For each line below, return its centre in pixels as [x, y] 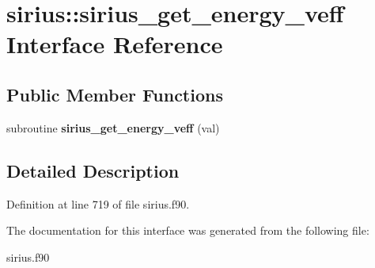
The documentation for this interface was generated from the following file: [188, 230]
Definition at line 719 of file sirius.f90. [98, 203]
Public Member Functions [115, 94]
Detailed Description [93, 170]
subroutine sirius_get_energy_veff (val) [113, 127]
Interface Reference [115, 44]
